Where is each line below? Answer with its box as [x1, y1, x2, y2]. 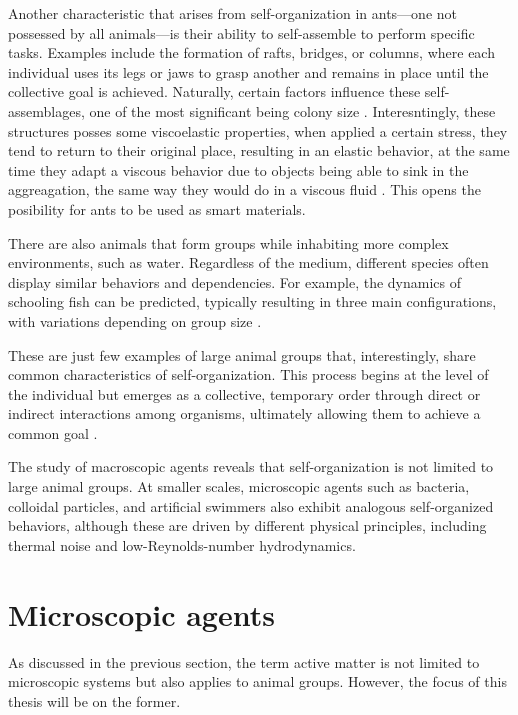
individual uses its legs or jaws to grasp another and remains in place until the [8, 61, 489, 82]
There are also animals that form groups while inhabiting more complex [8, 232, 449, 253]
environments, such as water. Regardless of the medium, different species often [8, 252, 489, 273]
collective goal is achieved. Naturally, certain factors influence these [8, 81, 421, 102]
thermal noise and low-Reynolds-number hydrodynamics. [8, 534, 356, 555]
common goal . [8, 422, 98, 443]
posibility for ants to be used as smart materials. [8, 198, 306, 219]
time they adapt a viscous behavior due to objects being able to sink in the [8, 159, 469, 180]
